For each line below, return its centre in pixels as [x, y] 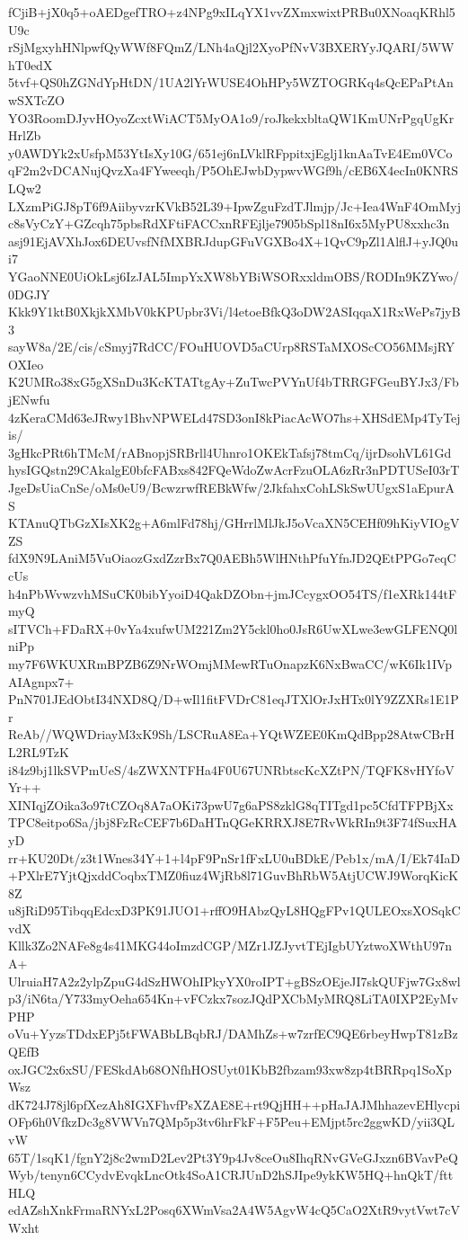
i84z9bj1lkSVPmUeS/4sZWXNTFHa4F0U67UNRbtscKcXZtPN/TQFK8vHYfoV [231, 769]
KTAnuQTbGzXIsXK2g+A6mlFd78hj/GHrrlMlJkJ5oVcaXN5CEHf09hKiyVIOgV [234, 523]
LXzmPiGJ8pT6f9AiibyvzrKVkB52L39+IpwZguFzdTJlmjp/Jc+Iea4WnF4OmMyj [235, 205]
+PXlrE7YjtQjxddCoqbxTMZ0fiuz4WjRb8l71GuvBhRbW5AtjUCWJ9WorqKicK [234, 875]
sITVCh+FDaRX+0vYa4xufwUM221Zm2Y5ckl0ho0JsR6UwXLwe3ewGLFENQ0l [233, 628]
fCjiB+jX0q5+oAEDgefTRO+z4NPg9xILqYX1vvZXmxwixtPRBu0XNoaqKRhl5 [232, 12]
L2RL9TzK [39, 751]
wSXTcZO [36, 99]
